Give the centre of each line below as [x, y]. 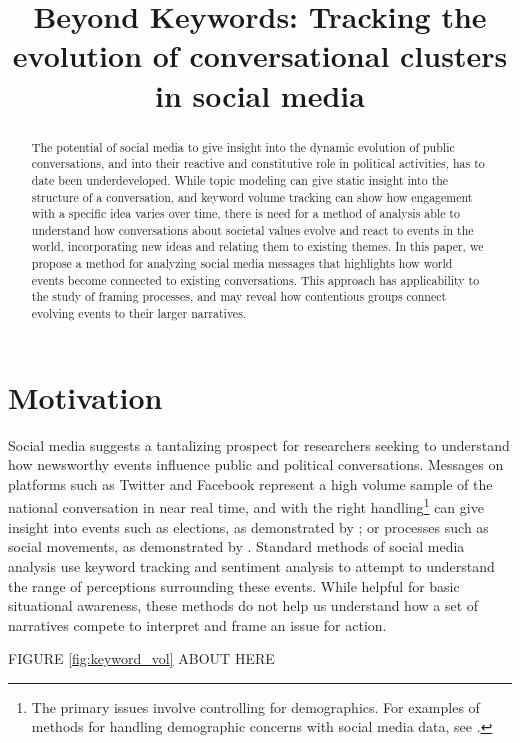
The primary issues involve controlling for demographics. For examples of [255, 706]
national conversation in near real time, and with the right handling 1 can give [246, 506]
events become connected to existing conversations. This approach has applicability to [255, 279]
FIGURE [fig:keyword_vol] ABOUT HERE [141, 658]
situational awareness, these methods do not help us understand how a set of [243, 605]
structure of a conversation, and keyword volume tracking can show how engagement [252, 196]
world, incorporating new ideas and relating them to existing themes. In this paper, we [257, 246]
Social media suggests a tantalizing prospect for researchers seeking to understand [259, 444]
